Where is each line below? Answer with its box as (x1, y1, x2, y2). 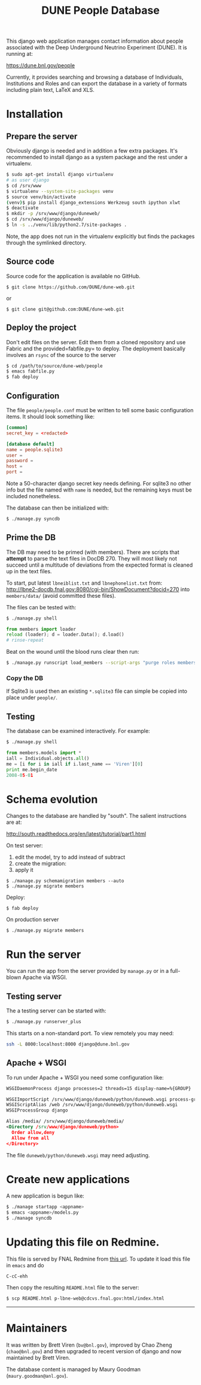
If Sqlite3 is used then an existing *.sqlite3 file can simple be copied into (6, 687, 187, 695)
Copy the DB (6, 674, 44, 682)
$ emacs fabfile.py (6, 368, 55, 374)
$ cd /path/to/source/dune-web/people (6, 363, 103, 369)
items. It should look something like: (6, 413, 95, 420)
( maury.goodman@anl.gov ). (6, 1372, 68, 1379)
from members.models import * (6, 750, 82, 756)
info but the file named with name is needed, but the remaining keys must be (6, 486, 193, 493)
